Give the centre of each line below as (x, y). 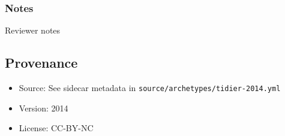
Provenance (41, 63)
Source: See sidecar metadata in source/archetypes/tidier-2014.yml (150, 88)
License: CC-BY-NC (56, 128)
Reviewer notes (33, 30)
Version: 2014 (43, 108)
